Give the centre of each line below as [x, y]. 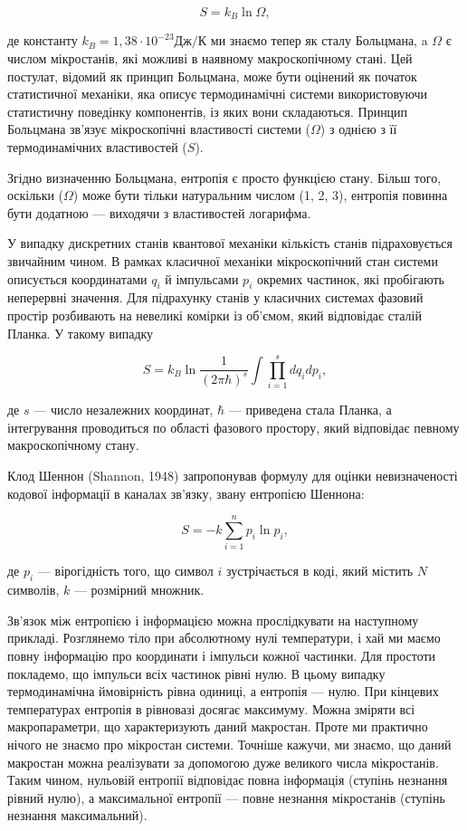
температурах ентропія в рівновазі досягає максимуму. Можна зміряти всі [211, 708]
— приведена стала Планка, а [310, 410]
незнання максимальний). [77, 815]
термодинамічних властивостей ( [97, 147]
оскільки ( [36, 195]
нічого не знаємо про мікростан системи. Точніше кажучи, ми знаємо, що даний [229, 744]
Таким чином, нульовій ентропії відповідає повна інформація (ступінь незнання [228, 780]
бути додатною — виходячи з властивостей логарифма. [159, 212]
